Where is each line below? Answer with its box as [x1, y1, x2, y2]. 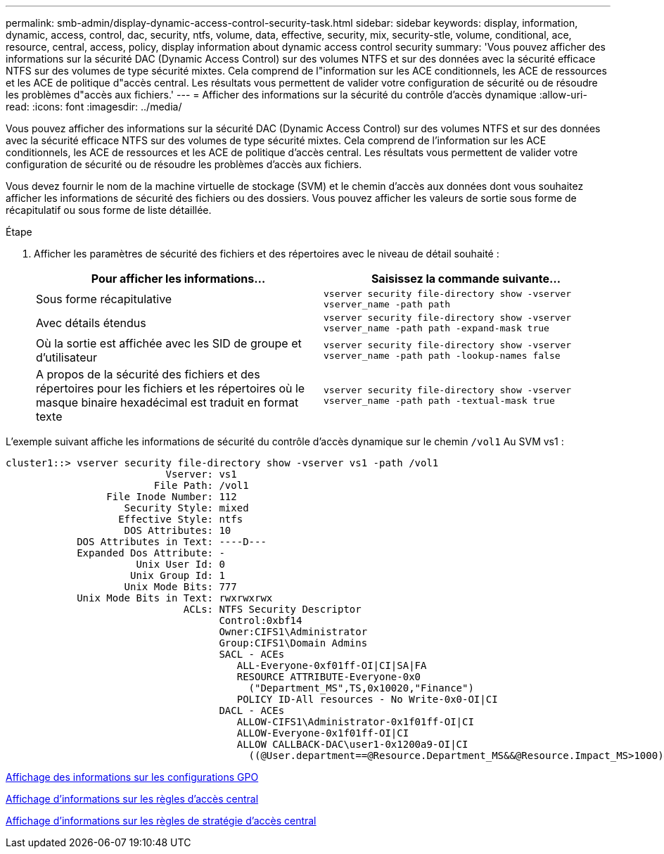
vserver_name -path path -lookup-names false [324, 350, 561, 361]
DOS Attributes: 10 [124, 525, 231, 536]
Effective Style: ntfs [118, 514, 243, 525]
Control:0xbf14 [219, 615, 302, 626]
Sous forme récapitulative [36, 292, 172, 306]
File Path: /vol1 [153, 480, 249, 491]
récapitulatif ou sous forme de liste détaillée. [6, 204, 212, 216]
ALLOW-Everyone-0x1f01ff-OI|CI [236, 727, 409, 739]
